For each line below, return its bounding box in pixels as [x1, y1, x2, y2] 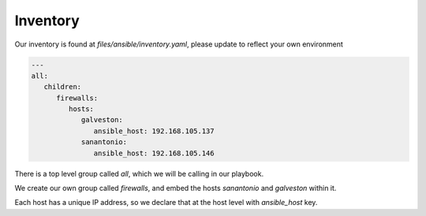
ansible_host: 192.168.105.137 [93, 126, 215, 136]
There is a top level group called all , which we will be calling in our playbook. [14, 169, 264, 178]
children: [43, 83, 82, 91]
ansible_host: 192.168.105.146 [93, 148, 215, 158]
